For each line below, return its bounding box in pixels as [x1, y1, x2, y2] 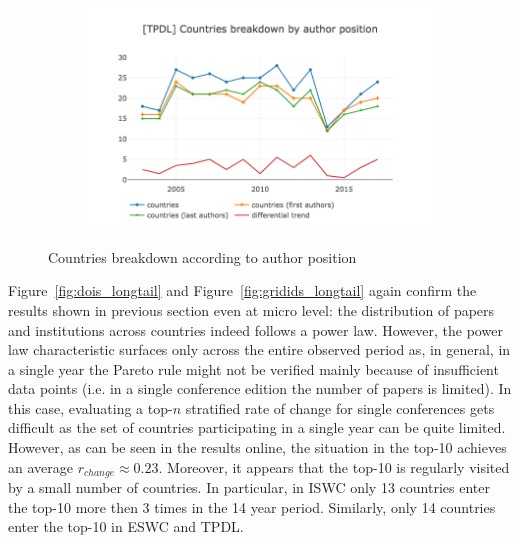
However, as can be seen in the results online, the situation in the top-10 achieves [8, 437, 507, 458]
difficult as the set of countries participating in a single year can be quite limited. [8, 417, 506, 438]
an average [8, 456, 73, 477]
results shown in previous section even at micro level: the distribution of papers [8, 299, 495, 320]
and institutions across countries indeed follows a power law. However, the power [8, 319, 503, 340]
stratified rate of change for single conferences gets [185, 397, 495, 418]
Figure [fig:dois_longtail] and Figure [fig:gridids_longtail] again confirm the [8, 280, 477, 301]
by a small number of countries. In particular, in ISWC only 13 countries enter [8, 477, 490, 498]
